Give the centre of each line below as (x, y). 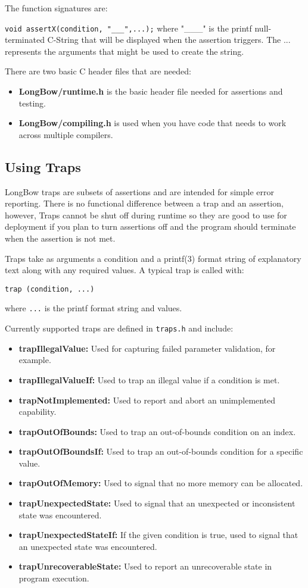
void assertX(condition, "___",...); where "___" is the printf (128, 28)
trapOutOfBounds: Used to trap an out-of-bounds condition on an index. (157, 431)
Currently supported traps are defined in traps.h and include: (119, 328)
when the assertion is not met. (60, 238)
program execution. (54, 578)
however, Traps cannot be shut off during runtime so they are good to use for (146, 215)
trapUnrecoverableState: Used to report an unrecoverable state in (145, 566)
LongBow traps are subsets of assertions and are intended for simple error (140, 191)
